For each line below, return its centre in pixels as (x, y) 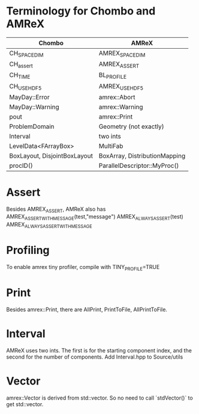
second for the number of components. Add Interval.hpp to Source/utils (95, 357)
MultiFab (111, 146)
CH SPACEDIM (26, 54)
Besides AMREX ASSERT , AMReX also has (56, 210)
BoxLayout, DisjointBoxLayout (51, 156)
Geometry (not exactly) (131, 126)
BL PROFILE (113, 76)
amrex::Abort (117, 97)
